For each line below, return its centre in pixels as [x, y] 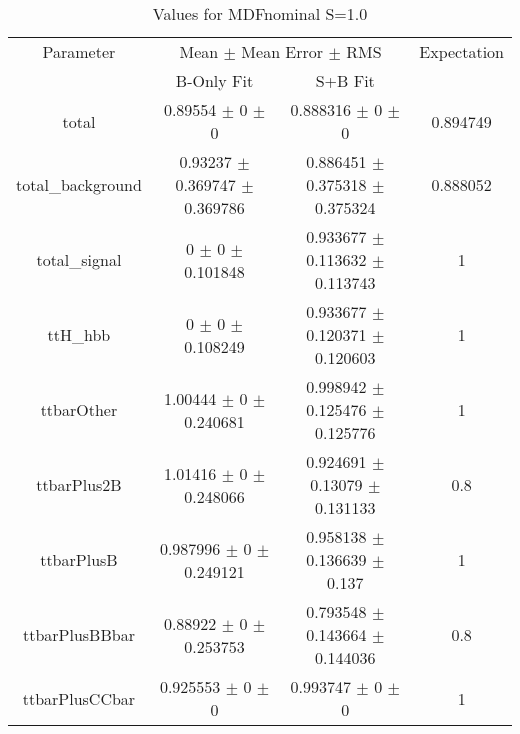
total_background [79, 184]
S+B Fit [345, 80]
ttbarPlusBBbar [78, 634]
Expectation [461, 51]
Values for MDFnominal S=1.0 [260, 13]
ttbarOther [79, 409]
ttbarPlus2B [79, 484]
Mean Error [282, 51]
